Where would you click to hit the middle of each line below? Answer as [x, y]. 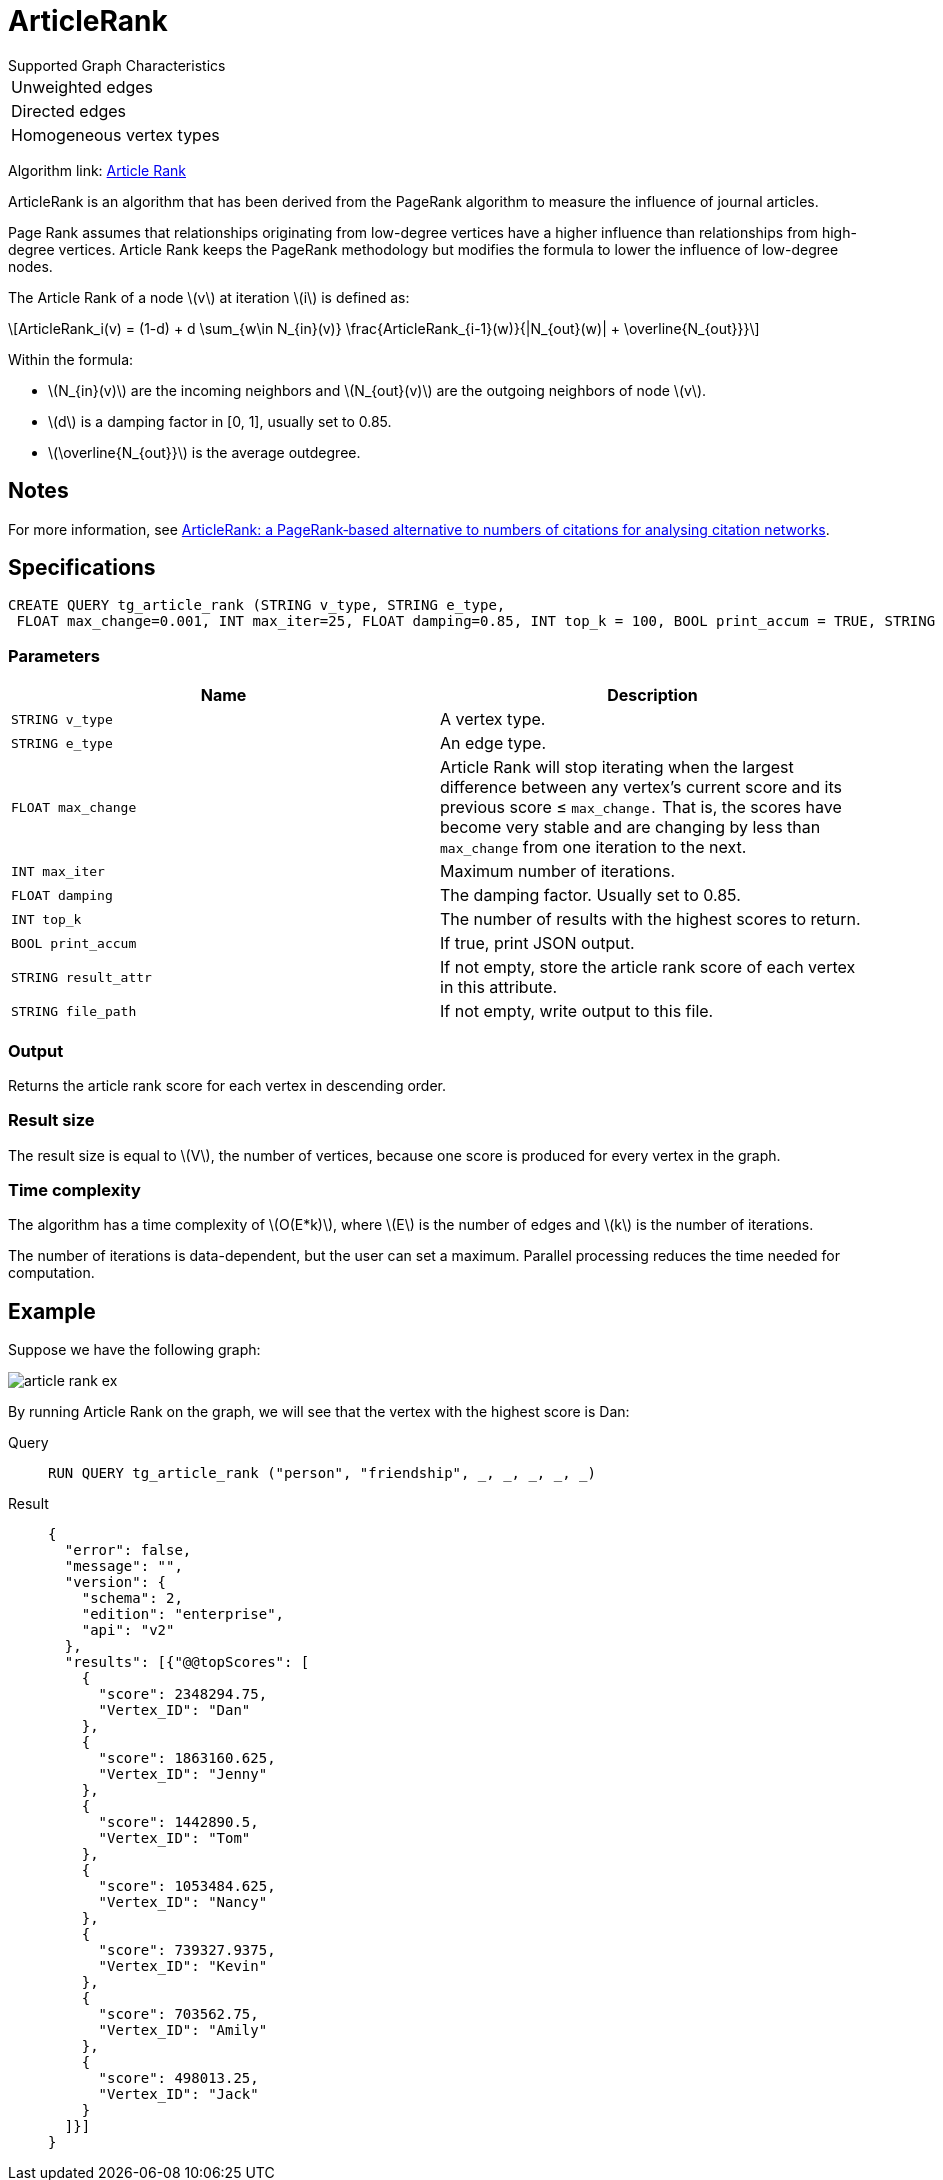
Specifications [82, 568]
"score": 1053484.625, [187, 1886]
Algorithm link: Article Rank [97, 170]
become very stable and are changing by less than [630, 827]
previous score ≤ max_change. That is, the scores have [641, 807]
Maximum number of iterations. [558, 871]
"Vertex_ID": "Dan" [174, 1710]
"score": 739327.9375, [187, 1950]
